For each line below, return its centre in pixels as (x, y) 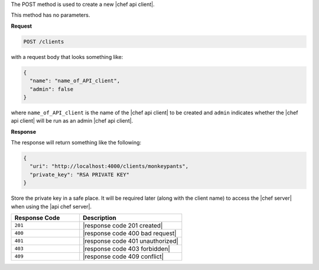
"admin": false (52, 89)
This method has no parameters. (51, 15)
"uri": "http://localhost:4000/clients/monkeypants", (109, 166)
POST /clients (44, 42)
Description (100, 218)
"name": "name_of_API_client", (75, 81)
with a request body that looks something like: (67, 57)
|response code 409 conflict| (123, 256)
